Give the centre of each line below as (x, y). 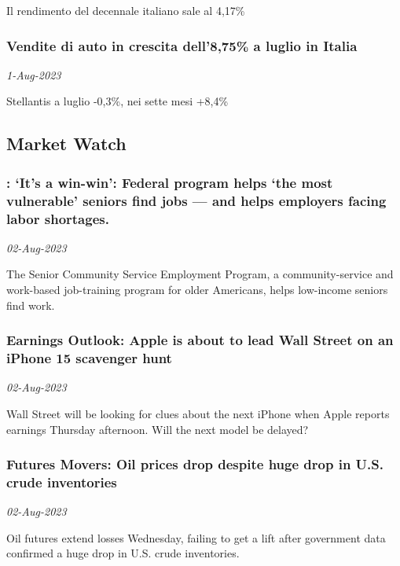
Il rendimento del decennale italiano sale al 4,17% (126, 10)
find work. (31, 305)
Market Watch (66, 143)
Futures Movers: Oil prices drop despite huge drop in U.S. (195, 464)
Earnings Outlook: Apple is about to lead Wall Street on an (200, 340)
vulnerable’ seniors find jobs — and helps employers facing (196, 200)
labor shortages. (58, 218)
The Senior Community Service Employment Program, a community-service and (200, 274)
